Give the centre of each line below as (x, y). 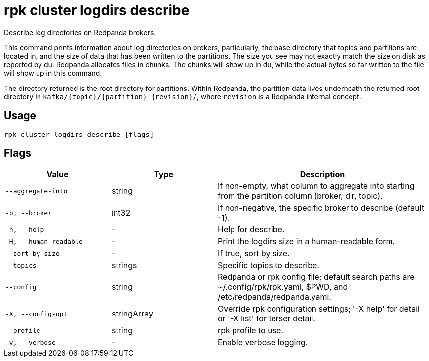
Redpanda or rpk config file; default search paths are (316, 277)
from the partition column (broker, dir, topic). (300, 196)
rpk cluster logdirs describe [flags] (79, 134)
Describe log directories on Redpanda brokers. (80, 32)
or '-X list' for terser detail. (267, 319)
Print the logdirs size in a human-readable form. (307, 242)
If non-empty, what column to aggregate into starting (316, 186)
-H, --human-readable (44, 241)
